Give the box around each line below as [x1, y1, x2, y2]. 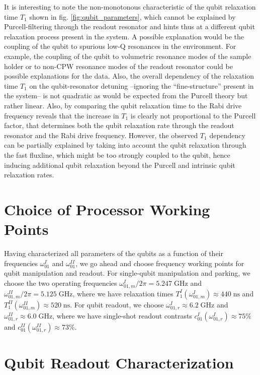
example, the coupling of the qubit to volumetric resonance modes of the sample [4, 50, 251, 61]
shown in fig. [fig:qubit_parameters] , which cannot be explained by [29, 11, 236, 22]
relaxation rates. [4, 169, 54, 180]
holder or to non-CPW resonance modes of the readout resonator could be [4, 60, 233, 71]
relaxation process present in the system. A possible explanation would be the [4, 31, 244, 41]
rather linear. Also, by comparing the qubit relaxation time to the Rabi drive [4, 100, 242, 110]
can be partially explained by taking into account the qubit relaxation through [4, 140, 246, 150]
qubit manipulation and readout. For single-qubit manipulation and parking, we [4, 268, 250, 278]
